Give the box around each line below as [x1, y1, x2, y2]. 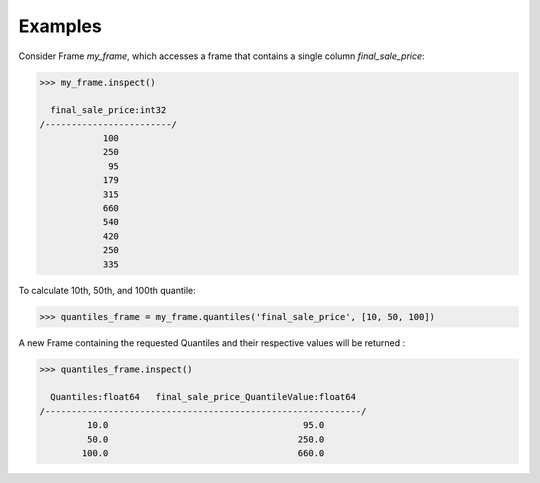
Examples [18, 15, 102, 37]
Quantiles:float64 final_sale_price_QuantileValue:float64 [50, 391, 357, 403]
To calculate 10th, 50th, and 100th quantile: [18, 284, 197, 296]
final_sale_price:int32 [50, 105, 167, 116]
